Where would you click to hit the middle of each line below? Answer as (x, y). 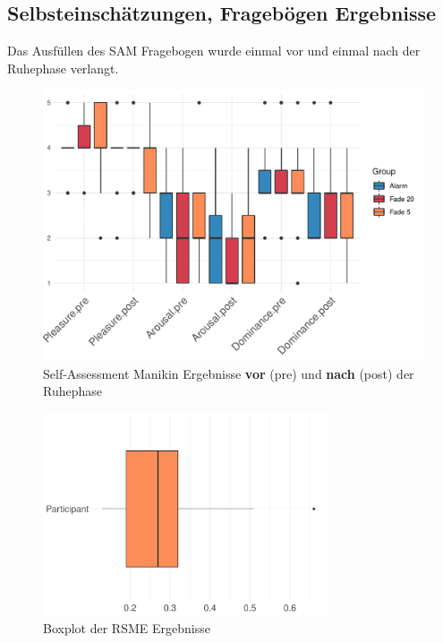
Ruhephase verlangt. (63, 68)
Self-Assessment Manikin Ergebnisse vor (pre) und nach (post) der (229, 373)
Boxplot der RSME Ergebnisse (127, 628)
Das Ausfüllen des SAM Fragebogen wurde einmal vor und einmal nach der (214, 51)
